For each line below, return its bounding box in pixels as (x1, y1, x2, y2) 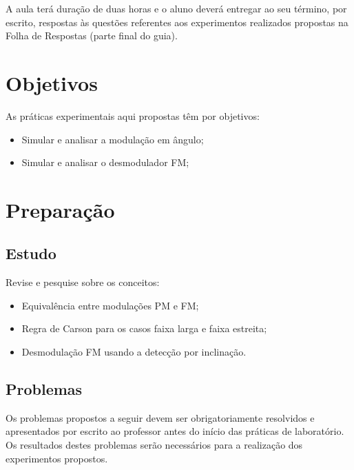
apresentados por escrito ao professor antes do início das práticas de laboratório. (6, 424, 344, 438)
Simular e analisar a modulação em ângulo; (21, 132, 204, 146)
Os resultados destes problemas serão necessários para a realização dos (6, 438, 303, 452)
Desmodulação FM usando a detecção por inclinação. (21, 345, 247, 359)
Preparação (6, 195, 115, 223)
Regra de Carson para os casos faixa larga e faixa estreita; (21, 321, 267, 336)
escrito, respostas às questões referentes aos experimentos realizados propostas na (6, 14, 348, 29)
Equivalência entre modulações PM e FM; (21, 298, 199, 312)
